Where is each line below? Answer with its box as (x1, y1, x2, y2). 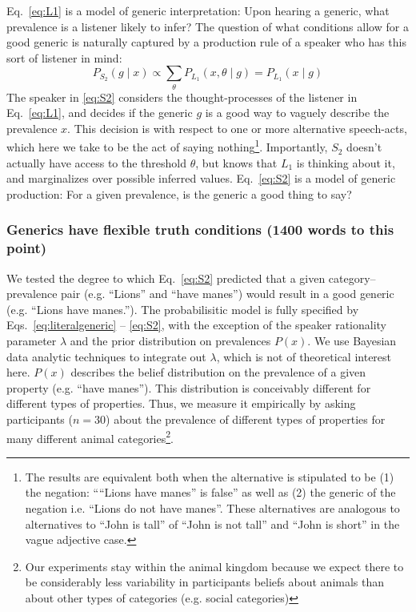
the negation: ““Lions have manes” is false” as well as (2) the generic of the (25, 484, 396, 501)
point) (6, 238, 47, 258)
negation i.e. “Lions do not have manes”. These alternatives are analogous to (25, 500, 400, 517)
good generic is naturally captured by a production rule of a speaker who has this (6, 34, 406, 50)
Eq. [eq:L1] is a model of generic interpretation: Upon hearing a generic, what (6, 2, 390, 18)
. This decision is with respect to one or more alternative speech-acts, (67, 119, 407, 136)
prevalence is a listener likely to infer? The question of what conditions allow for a (6, 18, 409, 34)
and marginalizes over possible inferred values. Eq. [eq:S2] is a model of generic (6, 170, 396, 187)
